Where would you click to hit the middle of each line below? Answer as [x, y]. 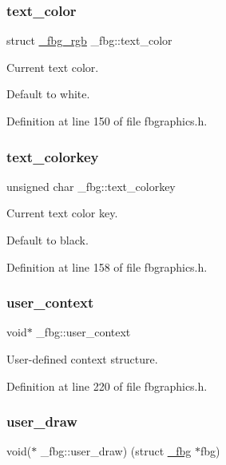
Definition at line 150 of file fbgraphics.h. [107, 121]
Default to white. [48, 94]
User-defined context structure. [82, 359]
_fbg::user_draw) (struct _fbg [116, 451]
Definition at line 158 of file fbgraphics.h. [107, 266]
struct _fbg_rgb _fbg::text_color [89, 40]
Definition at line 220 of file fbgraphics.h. [107, 386]
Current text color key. [62, 213]
